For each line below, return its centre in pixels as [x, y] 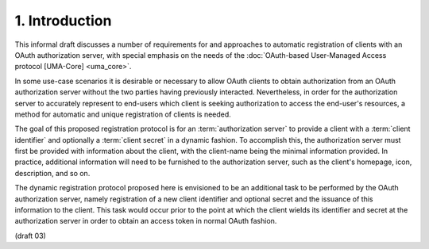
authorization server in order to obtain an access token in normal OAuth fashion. [146, 221]
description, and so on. [52, 173]
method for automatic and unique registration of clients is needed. [123, 114]
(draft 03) [31, 236]
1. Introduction [63, 21]
